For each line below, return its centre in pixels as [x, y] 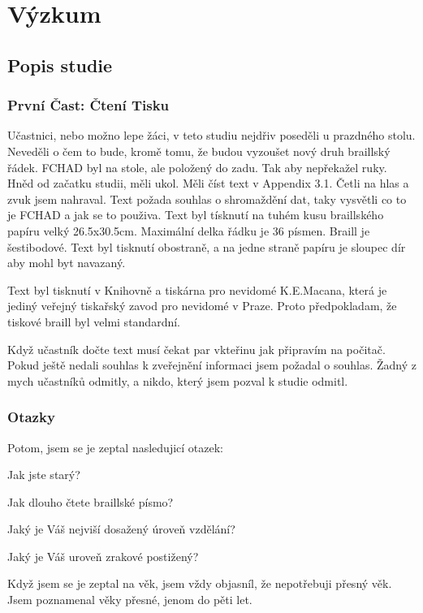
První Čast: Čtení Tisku [88, 105]
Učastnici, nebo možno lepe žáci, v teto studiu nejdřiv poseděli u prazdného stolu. [211, 135]
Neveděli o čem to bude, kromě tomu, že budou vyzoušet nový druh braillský [199, 151]
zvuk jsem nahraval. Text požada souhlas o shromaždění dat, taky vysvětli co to [207, 199]
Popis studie [60, 65]
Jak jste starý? [44, 475]
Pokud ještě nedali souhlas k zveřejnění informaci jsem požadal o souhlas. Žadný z [212, 365]
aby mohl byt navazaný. [67, 263]
